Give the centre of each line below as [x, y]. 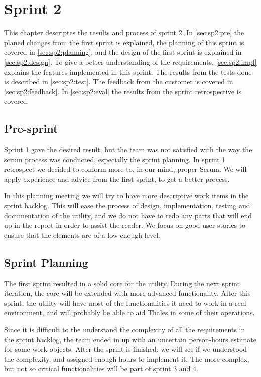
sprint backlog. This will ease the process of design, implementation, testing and [127, 206]
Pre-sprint [31, 128]
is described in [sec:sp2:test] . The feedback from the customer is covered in [119, 82]
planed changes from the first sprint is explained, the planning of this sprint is [124, 42]
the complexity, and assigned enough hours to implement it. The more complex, [127, 359]
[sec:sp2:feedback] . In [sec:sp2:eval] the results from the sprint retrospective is [123, 91]
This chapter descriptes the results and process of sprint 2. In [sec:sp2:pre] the [124, 32]
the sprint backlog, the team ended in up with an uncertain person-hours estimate [130, 339]
